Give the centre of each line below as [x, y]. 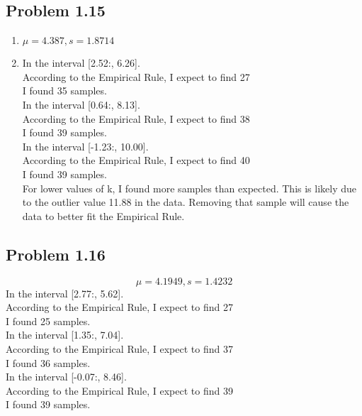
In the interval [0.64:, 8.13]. [81, 104]
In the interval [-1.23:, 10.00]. [85, 146]
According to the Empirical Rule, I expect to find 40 [136, 160]
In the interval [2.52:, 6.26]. [81, 63]
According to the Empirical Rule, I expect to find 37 [119, 348]
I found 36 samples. [48, 362]
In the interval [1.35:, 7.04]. [65, 335]
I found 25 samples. [48, 321]
